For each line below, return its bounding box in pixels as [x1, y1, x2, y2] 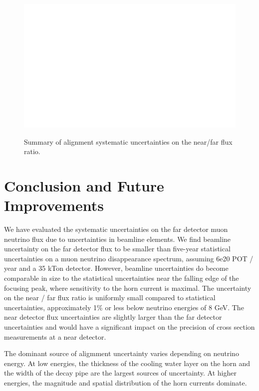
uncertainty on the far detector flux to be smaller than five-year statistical [4, 243, 231, 254]
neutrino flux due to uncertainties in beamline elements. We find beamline [4, 233, 231, 244]
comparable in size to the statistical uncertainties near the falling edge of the [4, 273, 239, 283]
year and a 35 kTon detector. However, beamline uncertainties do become [4, 263, 229, 273]
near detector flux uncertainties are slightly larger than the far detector [4, 312, 222, 322]
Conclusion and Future [4, 175, 164, 195]
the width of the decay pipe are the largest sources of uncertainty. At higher [4, 368, 237, 378]
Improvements [4, 195, 104, 215]
